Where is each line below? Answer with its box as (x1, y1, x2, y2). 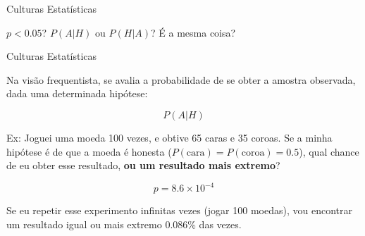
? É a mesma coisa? (151, 25, 236, 39)
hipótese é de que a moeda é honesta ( (6, 144, 172, 159)
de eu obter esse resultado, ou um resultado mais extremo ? (6, 158, 280, 173)
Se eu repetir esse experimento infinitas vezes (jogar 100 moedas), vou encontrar (6, 203, 352, 218)
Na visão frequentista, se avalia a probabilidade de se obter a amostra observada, (6, 72, 356, 87)
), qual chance (299, 144, 359, 159)
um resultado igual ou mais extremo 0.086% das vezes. (6, 216, 242, 231)
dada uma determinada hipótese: (6, 86, 148, 101)
